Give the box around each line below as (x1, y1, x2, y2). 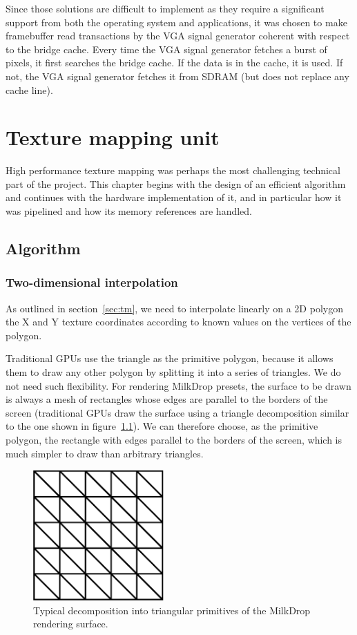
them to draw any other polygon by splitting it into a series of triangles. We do (6, 365, 341, 379)
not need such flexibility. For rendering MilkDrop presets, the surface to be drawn (6, 378, 351, 392)
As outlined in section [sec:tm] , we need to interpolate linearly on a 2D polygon (6, 301, 343, 315)
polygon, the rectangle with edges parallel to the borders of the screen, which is (6, 433, 342, 446)
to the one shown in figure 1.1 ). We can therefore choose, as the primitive (6, 419, 318, 433)
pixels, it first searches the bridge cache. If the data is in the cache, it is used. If (6, 55, 343, 70)
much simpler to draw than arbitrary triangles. (6, 446, 204, 460)
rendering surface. (33, 616, 108, 631)
